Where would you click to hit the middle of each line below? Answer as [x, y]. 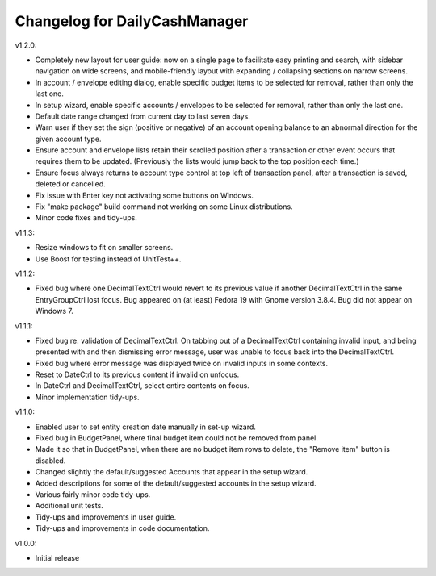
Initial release [57, 557]
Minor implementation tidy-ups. [88, 397]
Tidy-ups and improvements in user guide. [106, 517]
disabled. [50, 461]
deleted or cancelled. [70, 184]
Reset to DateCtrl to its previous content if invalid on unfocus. [137, 374]
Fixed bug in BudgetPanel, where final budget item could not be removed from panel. [177, 438]
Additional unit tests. [69, 506]
